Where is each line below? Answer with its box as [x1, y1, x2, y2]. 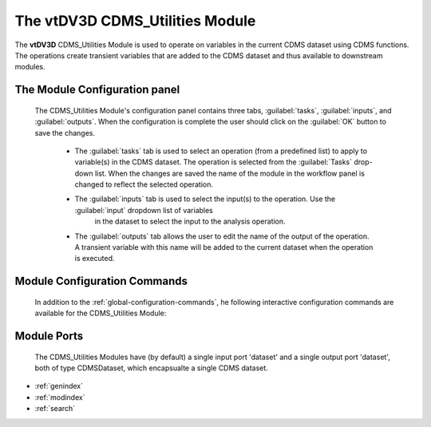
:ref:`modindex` [34, 392, 85, 402]
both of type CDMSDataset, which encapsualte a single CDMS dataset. [34, 363, 269, 373]
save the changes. [34, 128, 96, 137]
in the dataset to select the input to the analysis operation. [94, 216, 287, 227]
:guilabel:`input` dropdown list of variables [74, 205, 213, 215]
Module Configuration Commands [14, 275, 188, 288]
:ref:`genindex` [34, 382, 84, 391]
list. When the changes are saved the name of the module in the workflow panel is [94, 168, 365, 178]
